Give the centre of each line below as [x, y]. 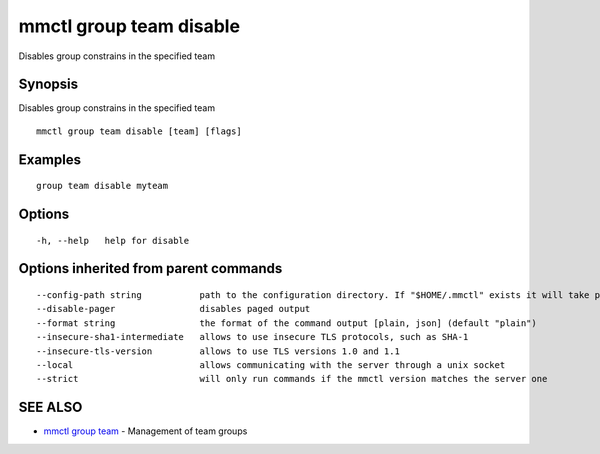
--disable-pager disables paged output [173, 309]
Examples [50, 159]
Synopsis [48, 84]
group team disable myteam [102, 186]
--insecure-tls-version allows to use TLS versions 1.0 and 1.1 [218, 351]
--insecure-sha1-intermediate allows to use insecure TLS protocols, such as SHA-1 [252, 337]
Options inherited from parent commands [150, 268]
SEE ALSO [50, 407]
